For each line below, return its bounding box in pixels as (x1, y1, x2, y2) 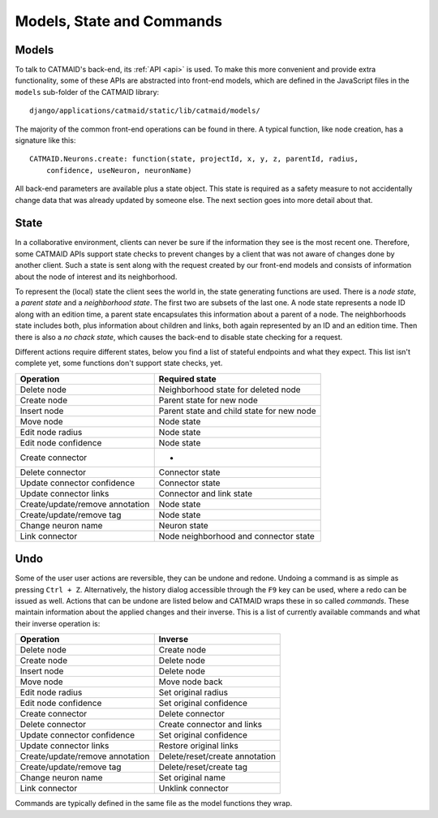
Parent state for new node (158, 394, 259, 406)
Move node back (158, 676, 223, 687)
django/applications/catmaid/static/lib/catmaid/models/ (29, 106, 261, 115)
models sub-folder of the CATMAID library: (15, 87, 160, 97)
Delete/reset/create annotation (158, 751, 276, 762)
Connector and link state (158, 488, 253, 499)
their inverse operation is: (15, 618, 101, 628)
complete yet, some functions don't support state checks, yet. (15, 358, 223, 368)
